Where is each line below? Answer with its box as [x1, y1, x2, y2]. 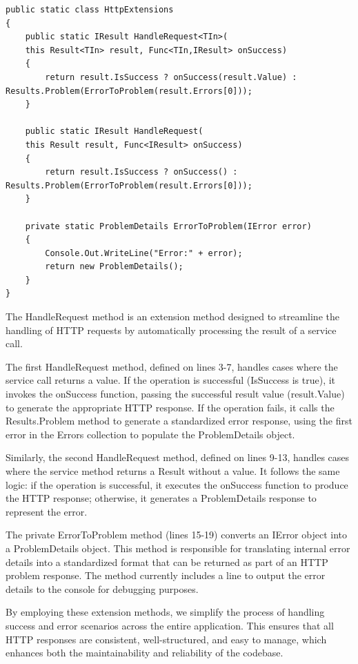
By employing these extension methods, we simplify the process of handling [6, 605, 325, 619]
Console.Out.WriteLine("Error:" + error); [45, 248, 243, 258]
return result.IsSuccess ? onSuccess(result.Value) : [45, 72, 297, 82]
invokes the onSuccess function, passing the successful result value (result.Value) [6, 387, 345, 401]
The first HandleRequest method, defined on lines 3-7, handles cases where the [6, 359, 338, 373]
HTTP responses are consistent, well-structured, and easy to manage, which [6, 632, 327, 646]
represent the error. [6, 504, 88, 518]
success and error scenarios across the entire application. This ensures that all [6, 618, 334, 632]
